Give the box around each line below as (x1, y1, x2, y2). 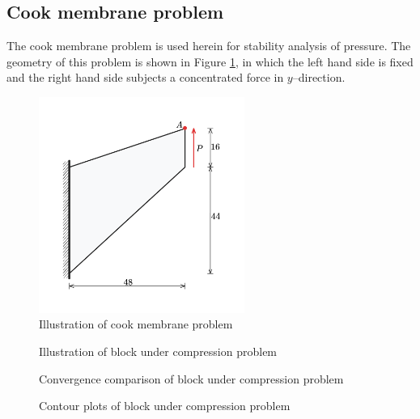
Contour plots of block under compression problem (39, 397, 291, 414)
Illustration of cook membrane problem (39, 315, 233, 332)
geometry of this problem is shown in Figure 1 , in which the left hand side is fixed (6, 53, 414, 70)
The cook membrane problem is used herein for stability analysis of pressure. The (6, 37, 411, 54)
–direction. (292, 69, 346, 86)
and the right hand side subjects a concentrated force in (6, 69, 284, 86)
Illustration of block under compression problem (39, 343, 278, 360)
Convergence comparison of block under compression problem (39, 370, 344, 387)
